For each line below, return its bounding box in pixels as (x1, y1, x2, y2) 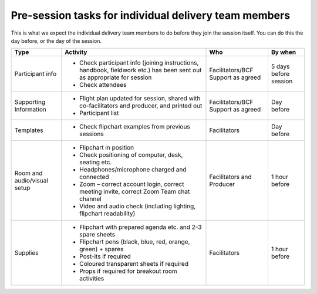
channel (79, 195, 102, 203)
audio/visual (14, 177, 48, 185)
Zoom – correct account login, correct (79, 180, 184, 188)
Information (14, 106, 46, 114)
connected (79, 173, 109, 181)
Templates (14, 126, 43, 134)
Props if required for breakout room (79, 267, 177, 275)
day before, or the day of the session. (11, 37, 102, 44)
